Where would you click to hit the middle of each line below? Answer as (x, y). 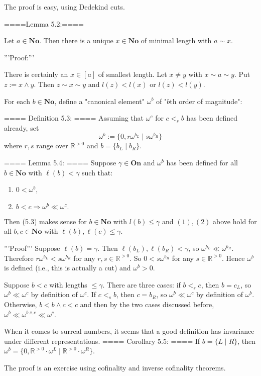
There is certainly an (36, 74)
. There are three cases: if (142, 284)
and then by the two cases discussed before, (147, 304)
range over (52, 146)
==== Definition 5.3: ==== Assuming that (74, 118)
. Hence (233, 258)
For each (17, 101)
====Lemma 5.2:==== (44, 23)
